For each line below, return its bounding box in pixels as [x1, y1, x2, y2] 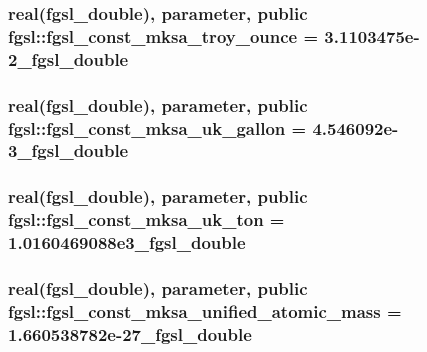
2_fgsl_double [8, 46, 129, 71]
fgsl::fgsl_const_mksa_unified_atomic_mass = [8, 298, 402, 323]
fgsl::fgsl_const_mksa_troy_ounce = [8, 23, 319, 48]
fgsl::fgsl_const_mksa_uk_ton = [8, 207, 285, 232]
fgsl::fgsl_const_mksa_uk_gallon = [8, 115, 307, 140]
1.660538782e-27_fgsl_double [8, 321, 252, 346]
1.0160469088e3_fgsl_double [8, 230, 246, 255]
